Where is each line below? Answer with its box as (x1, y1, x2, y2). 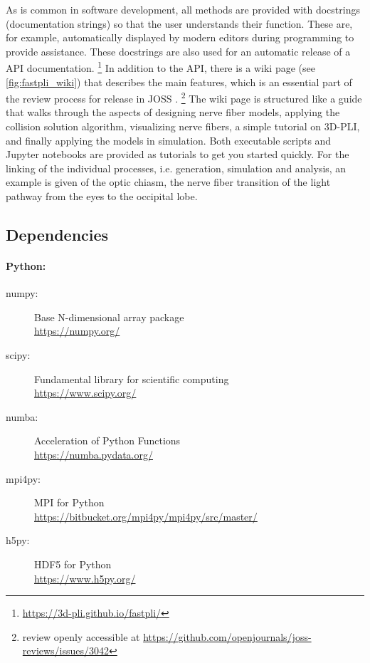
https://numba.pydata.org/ (34, 447, 153, 461)
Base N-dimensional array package (34, 309, 184, 324)
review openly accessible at (22, 629, 140, 644)
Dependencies (6, 224, 109, 246)
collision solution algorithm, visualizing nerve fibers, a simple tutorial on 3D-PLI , (6, 119, 360, 134)
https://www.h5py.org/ (34, 570, 136, 585)
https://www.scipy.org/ (34, 385, 137, 400)
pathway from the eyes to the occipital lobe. (6, 189, 198, 204)
